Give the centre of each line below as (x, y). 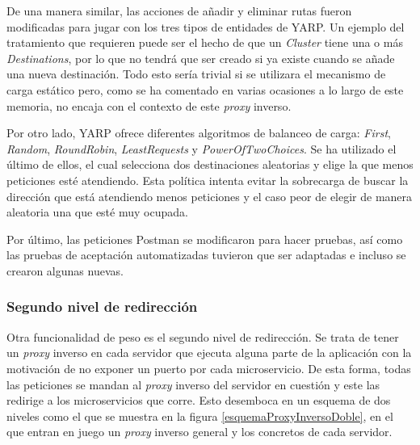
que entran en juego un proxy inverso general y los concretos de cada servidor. (199, 432)
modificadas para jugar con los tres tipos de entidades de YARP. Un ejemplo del (206, 26)
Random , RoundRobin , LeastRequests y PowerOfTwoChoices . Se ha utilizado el (202, 148)
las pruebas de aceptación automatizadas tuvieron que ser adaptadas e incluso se (206, 255)
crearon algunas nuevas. (65, 270)
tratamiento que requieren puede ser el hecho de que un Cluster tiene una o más (205, 42)
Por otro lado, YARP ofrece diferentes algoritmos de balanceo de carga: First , (199, 133)
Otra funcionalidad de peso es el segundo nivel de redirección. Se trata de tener (203, 336)
